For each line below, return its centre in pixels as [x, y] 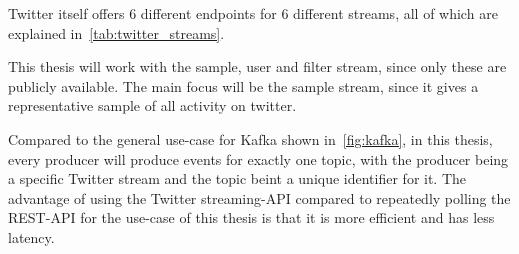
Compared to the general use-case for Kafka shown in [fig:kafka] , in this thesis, [250, 138]
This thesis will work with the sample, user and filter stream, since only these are [257, 66]
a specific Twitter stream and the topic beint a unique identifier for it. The [237, 178]
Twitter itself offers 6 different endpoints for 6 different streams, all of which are [253, 13]
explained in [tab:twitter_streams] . [116, 32]
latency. [31, 236]
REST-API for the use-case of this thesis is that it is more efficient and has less [251, 217]
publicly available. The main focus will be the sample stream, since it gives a [243, 85]
